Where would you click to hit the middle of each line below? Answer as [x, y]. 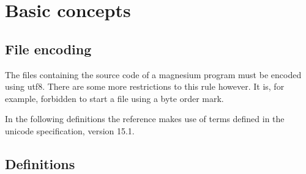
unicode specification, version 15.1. [70, 130]
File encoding [48, 49]
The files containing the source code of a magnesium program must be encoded [153, 74]
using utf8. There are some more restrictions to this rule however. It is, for [145, 86]
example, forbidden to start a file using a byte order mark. [114, 98]
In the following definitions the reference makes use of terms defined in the [145, 119]
